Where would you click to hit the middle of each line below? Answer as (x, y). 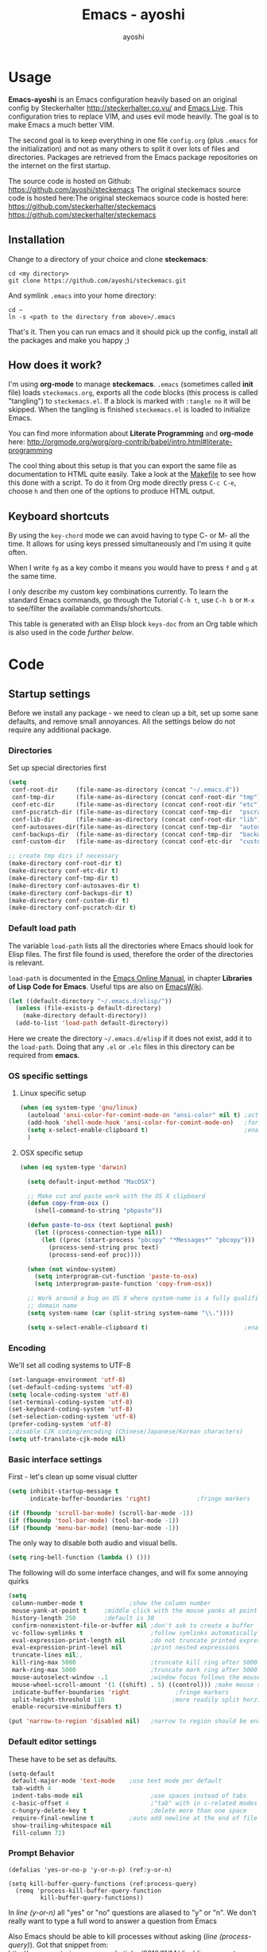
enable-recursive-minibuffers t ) (67, 1707)
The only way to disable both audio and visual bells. (93, 1543)
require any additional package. (60, 730)
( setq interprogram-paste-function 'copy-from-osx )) (124, 1284)
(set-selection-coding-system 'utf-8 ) (72, 1417)
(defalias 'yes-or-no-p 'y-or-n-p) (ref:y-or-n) (90, 1870)
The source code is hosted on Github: (70, 181)
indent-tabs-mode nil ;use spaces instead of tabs (129, 1796)
